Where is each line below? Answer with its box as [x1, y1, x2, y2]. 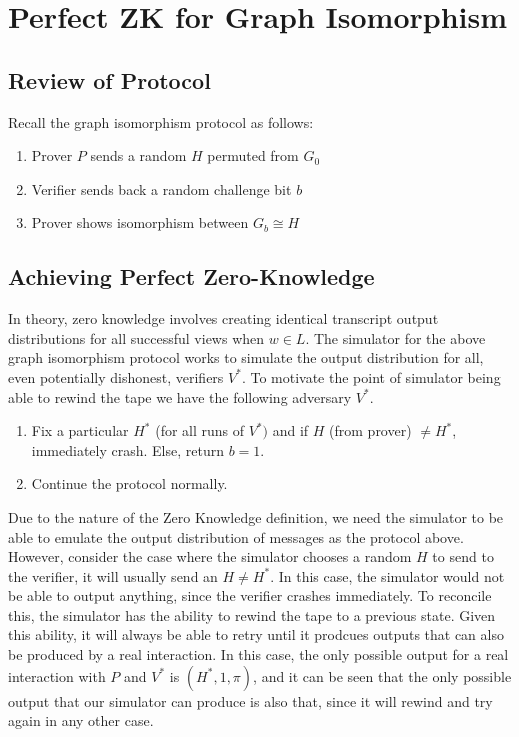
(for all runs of [155, 420, 245, 441]
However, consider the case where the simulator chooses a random [8, 546, 412, 567]
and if [272, 420, 309, 441]
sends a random [90, 145, 187, 166]
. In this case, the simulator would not [270, 565, 505, 586]
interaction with [8, 665, 106, 686]
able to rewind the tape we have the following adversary [8, 386, 352, 407]
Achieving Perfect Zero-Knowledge [8, 261, 375, 292]
